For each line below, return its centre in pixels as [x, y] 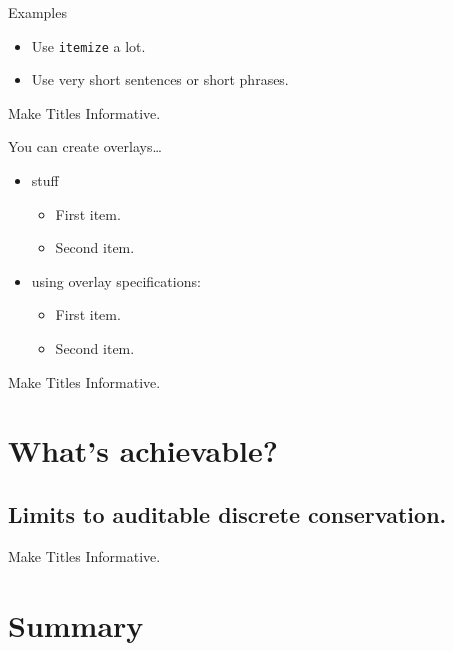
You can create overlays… [85, 146]
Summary [76, 624]
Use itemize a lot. [88, 45]
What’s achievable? [143, 450]
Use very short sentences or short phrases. [160, 79]
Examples [37, 12]
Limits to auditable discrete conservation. [227, 513]
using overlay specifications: [116, 280]
